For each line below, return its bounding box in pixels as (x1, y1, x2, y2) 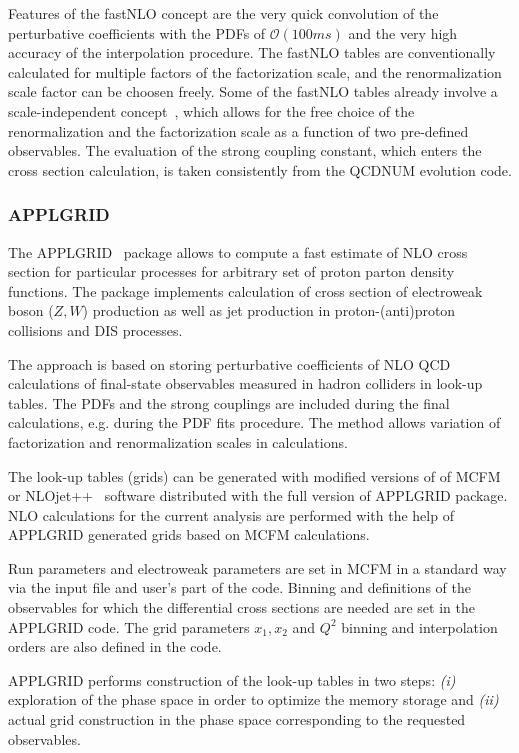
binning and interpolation (341, 616, 498, 637)
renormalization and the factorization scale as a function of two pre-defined (8, 120, 469, 141)
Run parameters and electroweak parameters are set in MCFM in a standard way (8, 557, 507, 578)
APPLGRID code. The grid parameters (8, 616, 250, 637)
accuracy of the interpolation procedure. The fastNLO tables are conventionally (8, 42, 496, 63)
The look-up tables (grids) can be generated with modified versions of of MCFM (8, 465, 501, 486)
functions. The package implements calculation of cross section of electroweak (8, 280, 483, 301)
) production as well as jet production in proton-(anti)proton (82, 300, 456, 321)
